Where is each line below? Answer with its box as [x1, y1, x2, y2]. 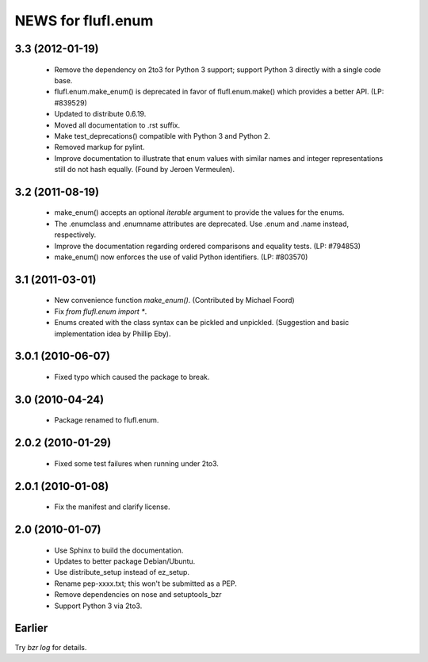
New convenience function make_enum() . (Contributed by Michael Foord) [54, 296, 295, 305]
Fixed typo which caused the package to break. [54, 373, 210, 382]
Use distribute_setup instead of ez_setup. [54, 568, 190, 577]
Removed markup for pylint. [54, 143, 145, 152]
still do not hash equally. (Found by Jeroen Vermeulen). [54, 165, 235, 174]
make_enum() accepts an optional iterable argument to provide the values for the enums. [54, 208, 345, 217]
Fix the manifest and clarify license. [54, 502, 170, 511]
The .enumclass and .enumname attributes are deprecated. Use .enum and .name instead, [54, 219, 350, 228]
